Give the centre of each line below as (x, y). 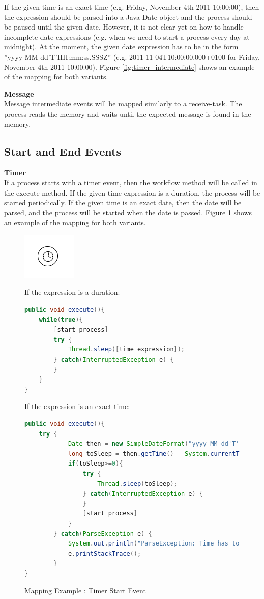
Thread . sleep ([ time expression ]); (126, 350)
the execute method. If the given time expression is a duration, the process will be (132, 192)
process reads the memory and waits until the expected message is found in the (128, 113)
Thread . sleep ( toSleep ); (137, 484)
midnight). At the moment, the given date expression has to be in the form (121, 47)
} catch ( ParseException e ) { (103, 534)
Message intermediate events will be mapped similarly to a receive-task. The (123, 104)
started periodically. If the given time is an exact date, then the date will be (123, 202)
